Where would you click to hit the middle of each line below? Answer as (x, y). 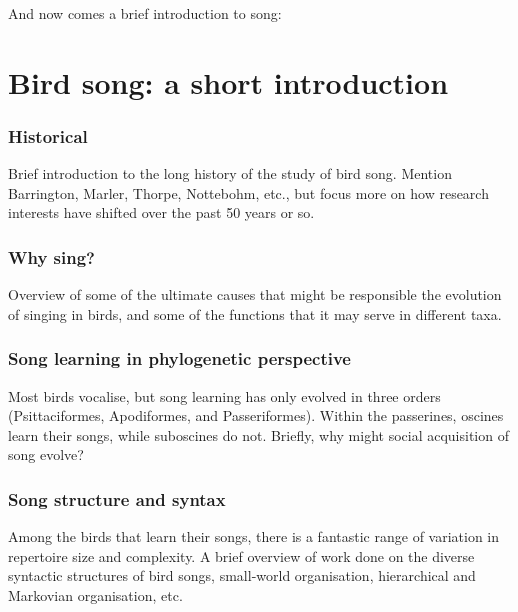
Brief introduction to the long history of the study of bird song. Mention (230, 173)
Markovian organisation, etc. (95, 594)
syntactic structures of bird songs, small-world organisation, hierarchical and (242, 575)
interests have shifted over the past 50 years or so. (161, 212)
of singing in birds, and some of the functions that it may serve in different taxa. (255, 313)
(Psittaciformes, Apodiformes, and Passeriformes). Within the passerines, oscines (256, 415)
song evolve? (46, 454)
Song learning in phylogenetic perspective (179, 358)
